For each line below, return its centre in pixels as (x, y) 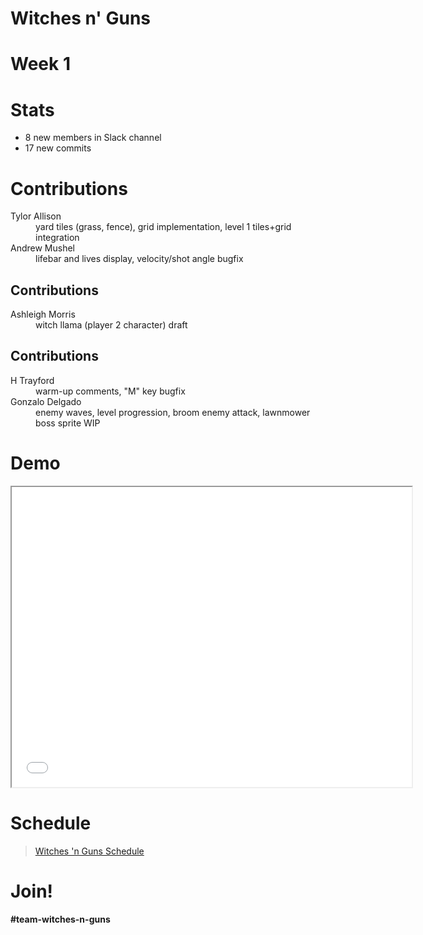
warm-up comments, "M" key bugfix (110, 391)
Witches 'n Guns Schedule (89, 851)
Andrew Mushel (42, 248)
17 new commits (58, 148)
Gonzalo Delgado (46, 401)
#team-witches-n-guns (60, 919)
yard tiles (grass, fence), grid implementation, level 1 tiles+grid (163, 227)
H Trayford (32, 380)
